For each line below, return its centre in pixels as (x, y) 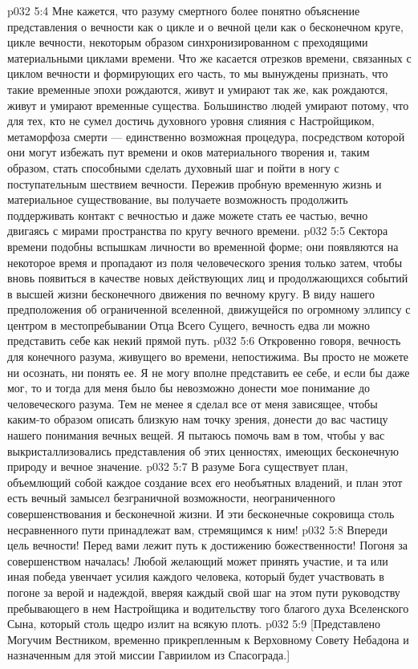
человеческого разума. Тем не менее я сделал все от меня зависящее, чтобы (193, 403)
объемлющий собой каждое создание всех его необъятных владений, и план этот (205, 482)
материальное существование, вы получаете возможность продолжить (178, 199)
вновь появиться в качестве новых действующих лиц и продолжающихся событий (208, 278)
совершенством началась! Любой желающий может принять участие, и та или (198, 560)
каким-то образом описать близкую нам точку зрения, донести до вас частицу (198, 419)
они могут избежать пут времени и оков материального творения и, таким (189, 152)
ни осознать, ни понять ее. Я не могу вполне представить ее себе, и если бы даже (209, 372)
